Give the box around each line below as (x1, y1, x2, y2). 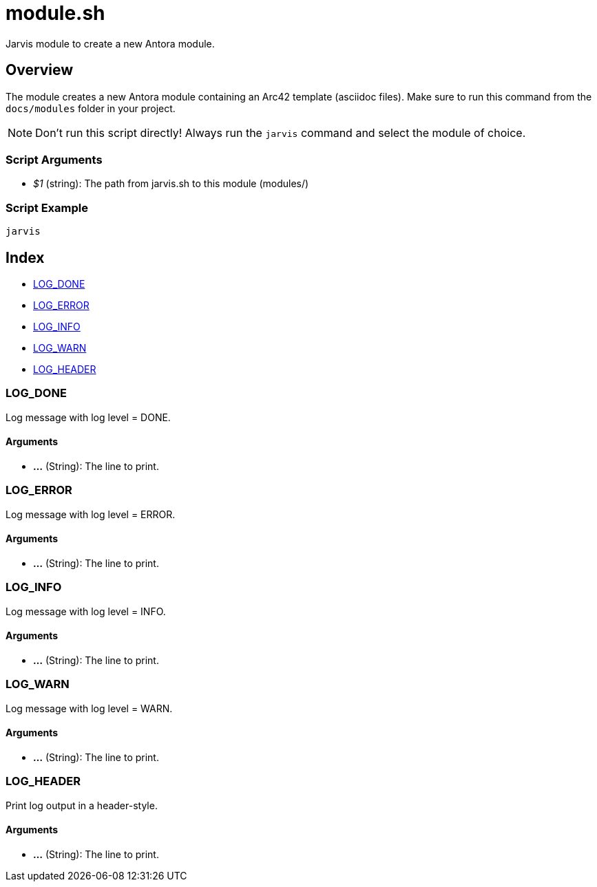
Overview (6, 61, 74, 79)
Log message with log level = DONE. (6, 411, 171, 423)
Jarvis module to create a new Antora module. (6, 37, 215, 50)
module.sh (6, 1, 105, 25)
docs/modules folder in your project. (6, 102, 176, 114)
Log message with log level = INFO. (6, 605, 166, 617)
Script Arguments (6, 152, 103, 167)
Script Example (6, 200, 88, 215)
